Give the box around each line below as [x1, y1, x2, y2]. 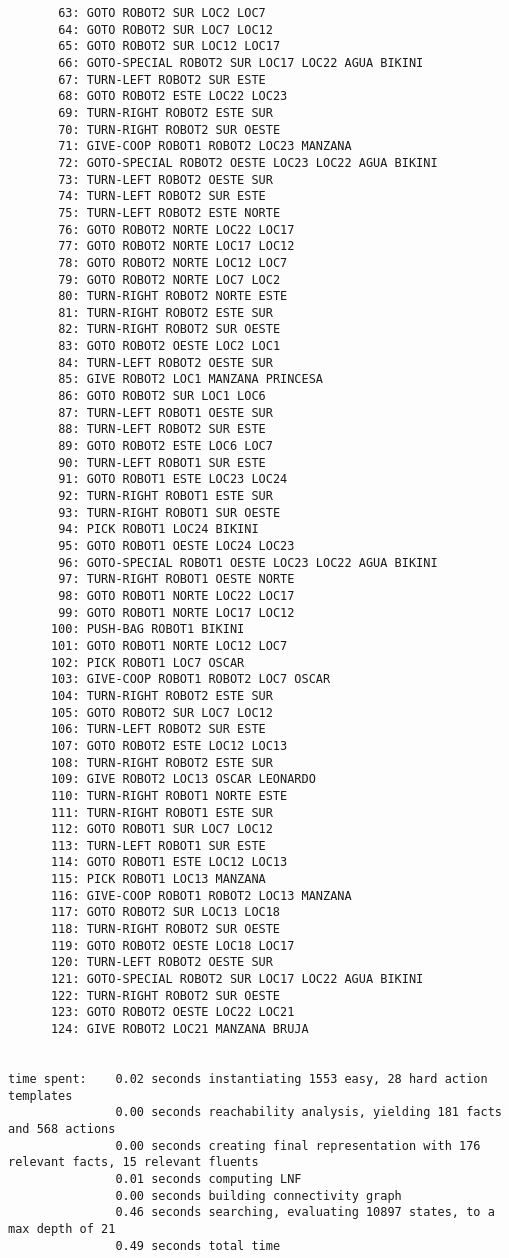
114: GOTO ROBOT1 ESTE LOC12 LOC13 [50, 855, 288, 870]
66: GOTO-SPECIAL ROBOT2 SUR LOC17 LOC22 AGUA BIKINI [58, 55, 424, 70]
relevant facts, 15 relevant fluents [8, 1155, 259, 1170]
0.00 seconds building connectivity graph [115, 1188, 402, 1203]
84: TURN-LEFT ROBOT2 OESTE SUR [58, 355, 273, 370]
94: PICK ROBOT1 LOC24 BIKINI [58, 522, 259, 537]
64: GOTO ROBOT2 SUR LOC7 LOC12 [58, 22, 273, 37]
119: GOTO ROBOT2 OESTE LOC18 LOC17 [50, 938, 295, 953]
